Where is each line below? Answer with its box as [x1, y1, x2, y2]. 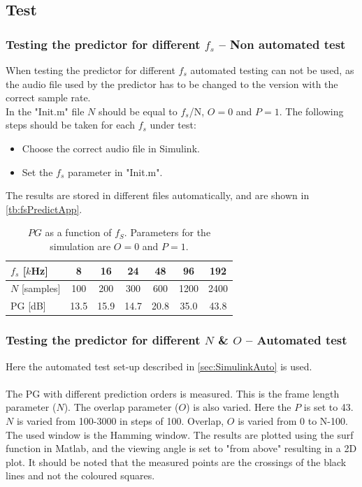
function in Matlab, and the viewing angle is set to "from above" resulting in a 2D [6, 441, 357, 456]
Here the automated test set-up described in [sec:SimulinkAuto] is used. [6, 358, 312, 373]
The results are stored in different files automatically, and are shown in [6, 188, 310, 203]
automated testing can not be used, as [190, 63, 354, 77]
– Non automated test [219, 35, 346, 52]
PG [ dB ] [10, 298, 46, 313]
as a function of [45, 225, 112, 240]
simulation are [50, 238, 111, 253]
